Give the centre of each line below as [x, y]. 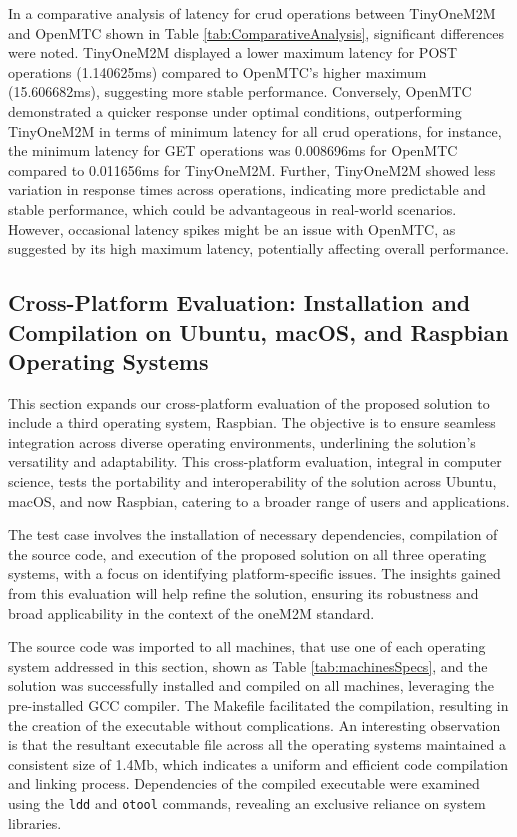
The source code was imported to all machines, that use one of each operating [247, 646]
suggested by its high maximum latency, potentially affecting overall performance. [258, 248]
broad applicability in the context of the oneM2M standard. [191, 612]
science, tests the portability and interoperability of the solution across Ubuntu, [252, 481]
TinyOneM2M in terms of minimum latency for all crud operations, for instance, [255, 130]
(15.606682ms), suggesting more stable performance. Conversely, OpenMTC [240, 91]
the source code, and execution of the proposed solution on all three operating [247, 553]
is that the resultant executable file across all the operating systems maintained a [257, 744]
